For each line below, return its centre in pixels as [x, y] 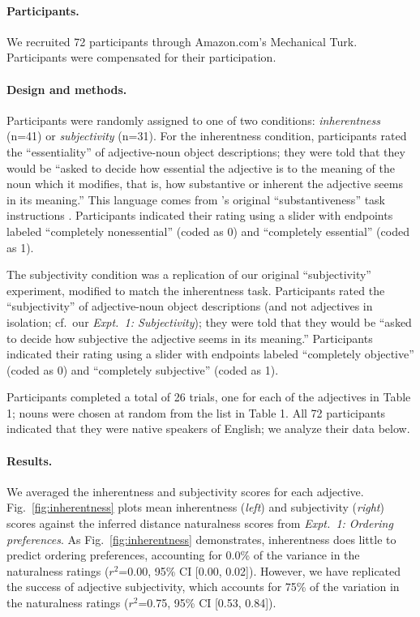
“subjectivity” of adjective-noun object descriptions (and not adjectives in [190, 306]
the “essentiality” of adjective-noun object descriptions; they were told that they [206, 151]
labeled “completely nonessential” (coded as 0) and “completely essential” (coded [208, 231]
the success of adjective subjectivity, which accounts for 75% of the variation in [203, 587]
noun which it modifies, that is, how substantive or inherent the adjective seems [205, 184]
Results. [30, 460]
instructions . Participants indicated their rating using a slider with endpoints [200, 215]
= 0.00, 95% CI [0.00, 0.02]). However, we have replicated [260, 570]
